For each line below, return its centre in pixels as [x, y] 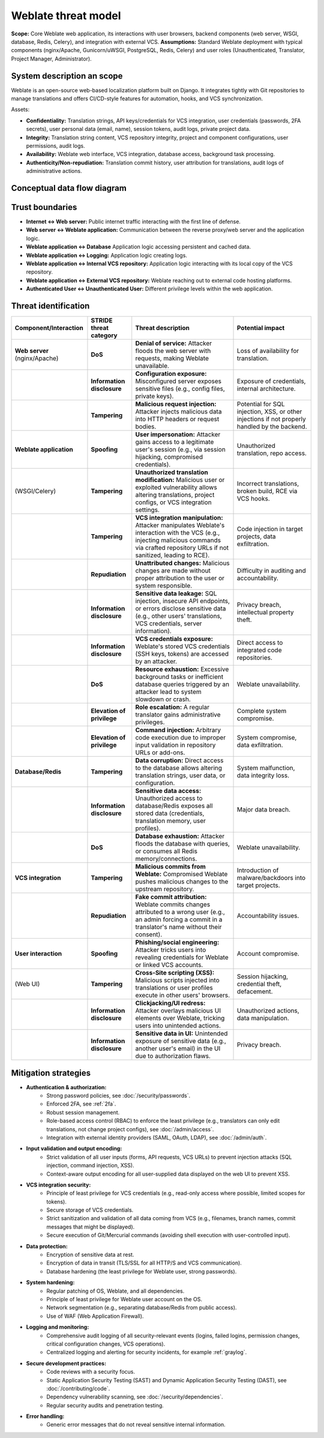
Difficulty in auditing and [271, 571]
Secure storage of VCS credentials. [90, 1210]
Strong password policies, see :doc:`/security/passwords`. [118, 1096]
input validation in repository [175, 745]
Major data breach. [264, 810]
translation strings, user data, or [180, 775]
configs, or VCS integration [174, 502]
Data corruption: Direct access [179, 760]
